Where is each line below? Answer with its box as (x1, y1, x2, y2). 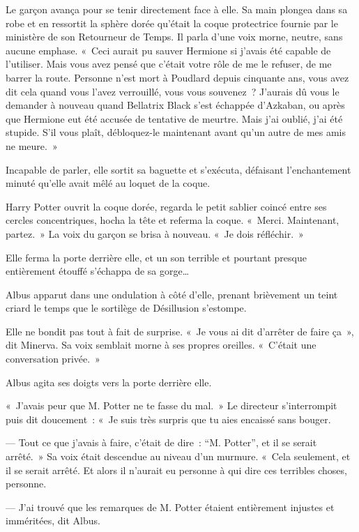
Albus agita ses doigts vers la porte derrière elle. (6, 374, 212, 389)
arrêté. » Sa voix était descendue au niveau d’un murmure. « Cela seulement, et (6, 449, 351, 464)
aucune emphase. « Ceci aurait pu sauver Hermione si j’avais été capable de (6, 43, 331, 57)
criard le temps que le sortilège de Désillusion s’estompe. (6, 301, 247, 315)
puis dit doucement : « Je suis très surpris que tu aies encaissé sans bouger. (6, 411, 331, 426)
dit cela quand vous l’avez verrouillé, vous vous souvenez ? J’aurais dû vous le (6, 84, 339, 98)
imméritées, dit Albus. (6, 513, 100, 528)
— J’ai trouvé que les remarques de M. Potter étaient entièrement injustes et (6, 499, 335, 514)
